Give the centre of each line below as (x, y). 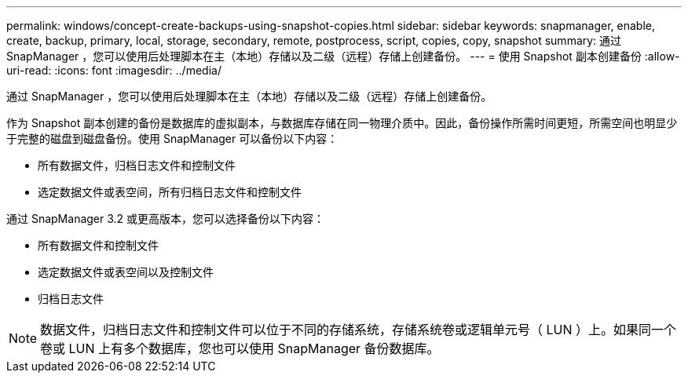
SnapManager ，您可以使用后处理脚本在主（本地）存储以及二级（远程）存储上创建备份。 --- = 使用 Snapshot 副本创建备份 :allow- (343, 56)
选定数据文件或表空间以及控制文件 (126, 272)
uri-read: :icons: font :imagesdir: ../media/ (114, 70)
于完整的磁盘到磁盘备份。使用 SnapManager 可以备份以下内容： (172, 138)
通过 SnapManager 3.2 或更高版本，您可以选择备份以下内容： (166, 219)
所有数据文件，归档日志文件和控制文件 (137, 165)
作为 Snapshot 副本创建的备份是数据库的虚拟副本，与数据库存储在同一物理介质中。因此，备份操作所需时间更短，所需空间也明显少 (342, 123)
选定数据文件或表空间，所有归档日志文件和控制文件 (170, 192)
